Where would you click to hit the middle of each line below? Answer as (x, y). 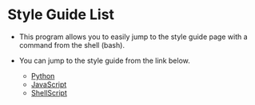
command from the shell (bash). (72, 45)
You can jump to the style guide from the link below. (104, 60)
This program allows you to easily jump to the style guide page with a (133, 37)
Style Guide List (61, 15)
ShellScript (49, 92)
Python (43, 76)
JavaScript (49, 84)
